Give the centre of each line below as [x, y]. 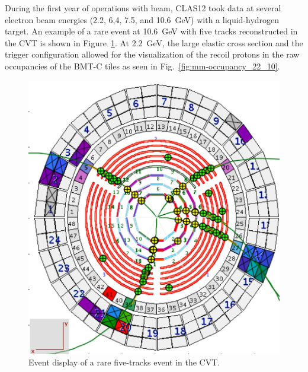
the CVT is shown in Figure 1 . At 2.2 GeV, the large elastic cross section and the [154, 42]
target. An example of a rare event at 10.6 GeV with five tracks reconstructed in [151, 31]
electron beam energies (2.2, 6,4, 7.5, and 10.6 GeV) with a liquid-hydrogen [142, 19]
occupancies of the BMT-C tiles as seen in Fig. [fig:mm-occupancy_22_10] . [142, 66]
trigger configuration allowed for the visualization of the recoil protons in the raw [152, 54]
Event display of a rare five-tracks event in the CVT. [124, 362]
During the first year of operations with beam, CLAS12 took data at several [143, 8]
